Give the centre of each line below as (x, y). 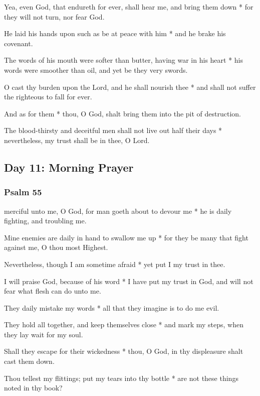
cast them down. (29, 361)
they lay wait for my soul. (44, 334)
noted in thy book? (33, 388)
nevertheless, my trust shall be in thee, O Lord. (77, 140)
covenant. (19, 43)
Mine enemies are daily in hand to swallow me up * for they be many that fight (126, 237)
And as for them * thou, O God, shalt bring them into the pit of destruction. (122, 113)
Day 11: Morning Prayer (69, 167)
